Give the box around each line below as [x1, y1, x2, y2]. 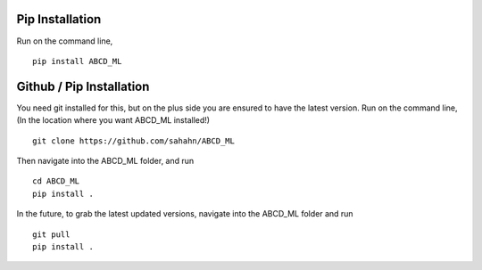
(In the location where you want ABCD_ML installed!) [16, 115, 210, 126]
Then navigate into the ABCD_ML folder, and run [16, 155, 195, 166]
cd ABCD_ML [32, 176, 80, 186]
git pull [32, 229, 71, 240]
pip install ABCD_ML [32, 56, 122, 66]
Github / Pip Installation [16, 78, 150, 94]
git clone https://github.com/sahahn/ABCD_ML [32, 135, 236, 146]
